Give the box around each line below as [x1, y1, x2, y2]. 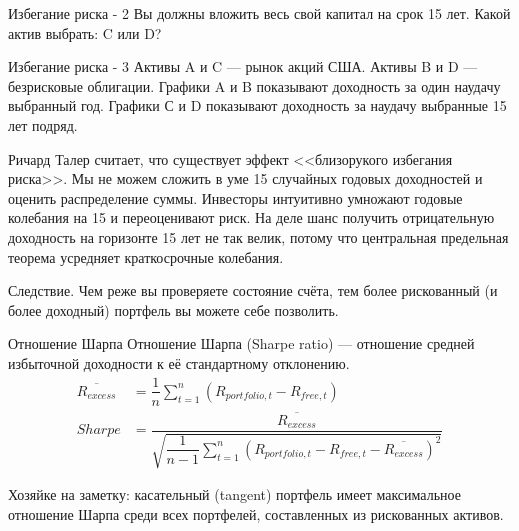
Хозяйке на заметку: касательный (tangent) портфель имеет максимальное [8, 484, 461, 505]
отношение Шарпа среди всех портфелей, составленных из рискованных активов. [8, 503, 504, 524]
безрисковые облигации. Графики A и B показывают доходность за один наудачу [8, 75, 501, 96]
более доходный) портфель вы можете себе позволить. [8, 299, 339, 320]
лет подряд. [8, 114, 78, 135]
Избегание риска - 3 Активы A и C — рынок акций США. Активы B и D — [8, 56, 478, 77]
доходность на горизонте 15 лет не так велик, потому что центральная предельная [8, 226, 509, 247]
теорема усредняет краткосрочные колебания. [8, 246, 284, 267]
